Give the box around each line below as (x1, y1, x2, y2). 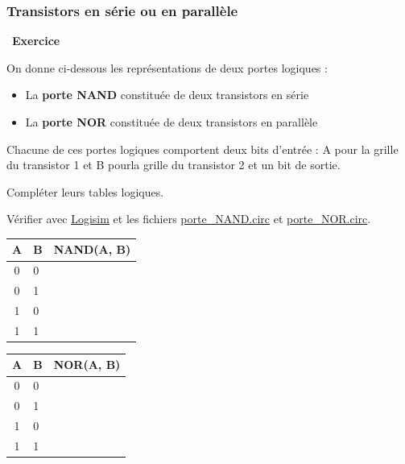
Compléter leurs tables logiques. (6, 183, 164, 200)
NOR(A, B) (53, 356, 121, 373)
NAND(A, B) (53, 241, 131, 258)
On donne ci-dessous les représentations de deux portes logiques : (6, 59, 328, 76)
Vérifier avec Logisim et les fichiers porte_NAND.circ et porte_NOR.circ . (6, 210, 371, 227)
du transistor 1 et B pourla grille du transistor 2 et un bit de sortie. (6, 156, 341, 173)
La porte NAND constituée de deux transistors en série (25, 86, 309, 103)
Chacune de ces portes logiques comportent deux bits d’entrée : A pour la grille (6, 140, 399, 157)
